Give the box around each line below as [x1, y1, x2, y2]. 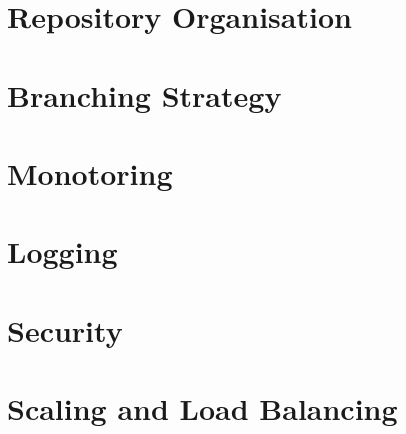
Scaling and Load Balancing [7, 388, 398, 429]
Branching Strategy [7, 74, 282, 115]
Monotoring [7, 152, 173, 193]
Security [7, 309, 123, 350]
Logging [7, 231, 118, 272]
